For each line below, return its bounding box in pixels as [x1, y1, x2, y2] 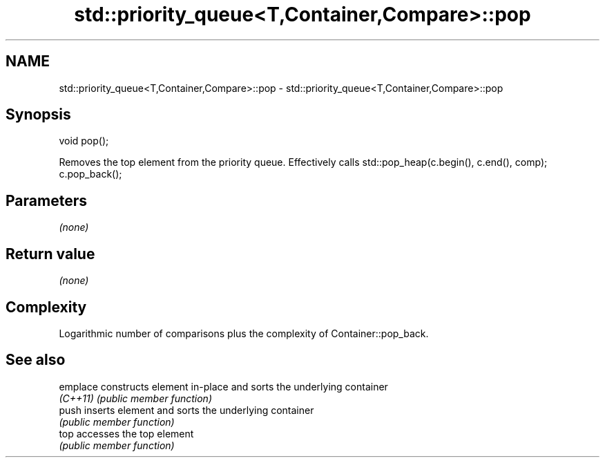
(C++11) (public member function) [59, 392, 212, 404]
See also [6, 351, 66, 369]
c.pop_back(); [59, 168, 122, 180]
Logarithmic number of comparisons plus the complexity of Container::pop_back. [59, 327, 429, 339]
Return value [6, 245, 95, 263]
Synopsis [6, 106, 71, 124]
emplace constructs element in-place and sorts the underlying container [59, 380, 388, 393]
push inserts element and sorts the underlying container [59, 404, 314, 416]
